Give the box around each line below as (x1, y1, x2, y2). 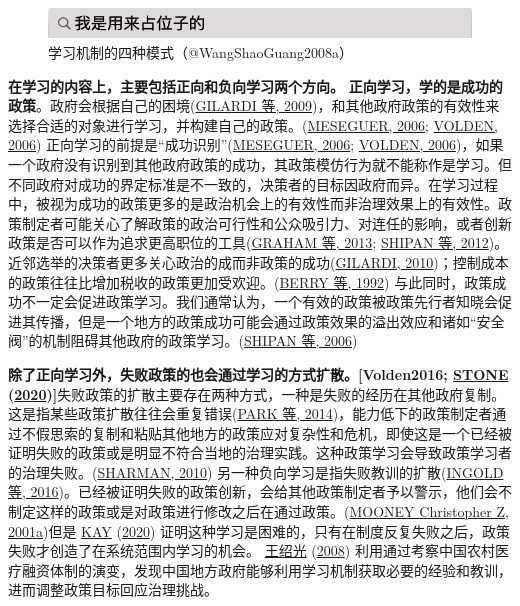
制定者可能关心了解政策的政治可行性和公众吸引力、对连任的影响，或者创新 (21, 212, 512, 233)
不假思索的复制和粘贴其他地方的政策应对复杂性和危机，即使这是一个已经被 (21, 422, 512, 443)
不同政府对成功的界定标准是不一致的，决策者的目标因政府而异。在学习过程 (8, 173, 498, 194)
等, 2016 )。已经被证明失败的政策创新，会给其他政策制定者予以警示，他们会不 (8, 481, 513, 502)
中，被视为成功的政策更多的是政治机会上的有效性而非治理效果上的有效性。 (8, 193, 498, 214)
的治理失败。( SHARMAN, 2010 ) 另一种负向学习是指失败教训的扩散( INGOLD (8, 461, 504, 482)
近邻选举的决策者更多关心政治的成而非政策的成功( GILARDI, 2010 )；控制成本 (8, 251, 509, 272)
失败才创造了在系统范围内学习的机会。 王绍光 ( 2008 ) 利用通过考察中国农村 (8, 540, 495, 561)
